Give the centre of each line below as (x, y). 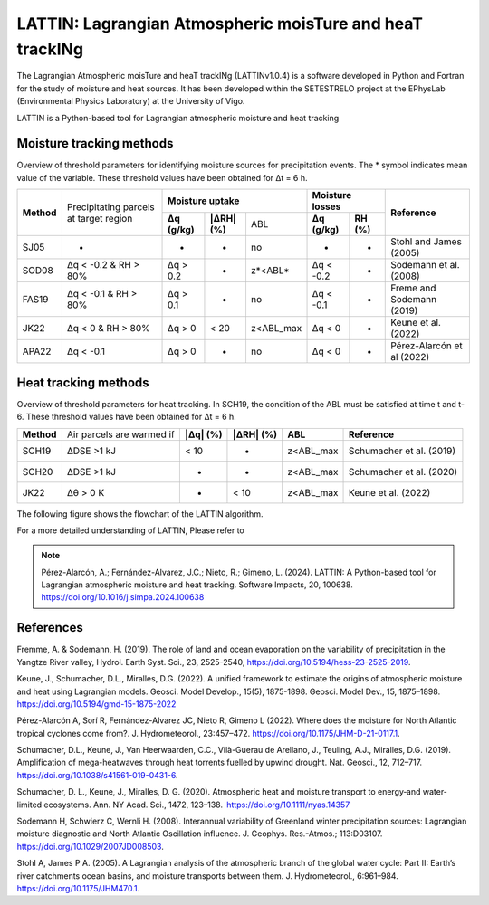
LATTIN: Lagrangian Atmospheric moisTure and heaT (220, 24)
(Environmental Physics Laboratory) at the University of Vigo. (131, 101)
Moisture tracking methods (95, 143)
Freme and (413, 288)
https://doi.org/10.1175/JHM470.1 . (78, 888)
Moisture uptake (204, 201)
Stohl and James (426, 242)
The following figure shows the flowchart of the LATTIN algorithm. (140, 514)
